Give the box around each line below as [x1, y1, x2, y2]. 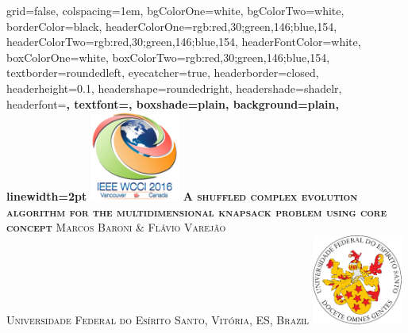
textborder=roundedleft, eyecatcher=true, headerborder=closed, [6, 64, 319, 81]
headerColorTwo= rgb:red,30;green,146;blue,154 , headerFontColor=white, [6, 33, 361, 50]
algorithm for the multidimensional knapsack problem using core [6, 203, 387, 220]
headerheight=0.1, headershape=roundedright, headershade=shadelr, [6, 79, 342, 96]
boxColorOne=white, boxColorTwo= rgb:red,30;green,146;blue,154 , [6, 48, 330, 65]
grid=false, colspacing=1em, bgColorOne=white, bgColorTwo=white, [6, 2, 344, 18]
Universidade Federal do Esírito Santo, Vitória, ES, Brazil [6, 311, 310, 327]
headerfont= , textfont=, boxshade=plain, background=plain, [6, 95, 339, 112]
